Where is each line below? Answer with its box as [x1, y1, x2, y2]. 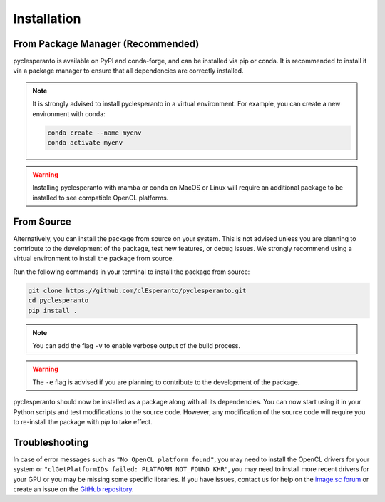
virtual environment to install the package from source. [13, 254, 175, 263]
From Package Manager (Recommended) [13, 38, 200, 50]
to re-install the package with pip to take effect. [13, 417, 153, 426]
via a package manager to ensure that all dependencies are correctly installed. [13, 66, 244, 75]
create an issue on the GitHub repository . [13, 485, 135, 493]
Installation [13, 11, 81, 26]
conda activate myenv [47, 139, 123, 146]
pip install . [28, 307, 78, 314]
